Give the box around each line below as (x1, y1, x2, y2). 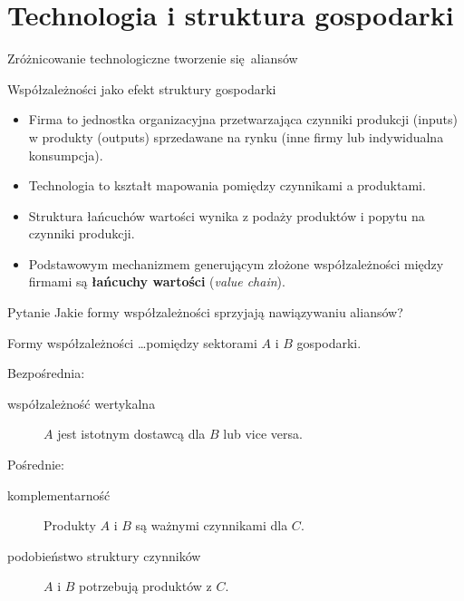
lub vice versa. (223, 424, 303, 443)
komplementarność (7, 485, 111, 504)
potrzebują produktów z (79, 577, 212, 596)
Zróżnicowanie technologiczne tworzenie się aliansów (7, 49, 298, 68)
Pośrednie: (7, 455, 64, 474)
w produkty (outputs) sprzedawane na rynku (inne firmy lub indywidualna (28, 127, 444, 146)
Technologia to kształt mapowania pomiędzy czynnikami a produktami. (28, 176, 426, 195)
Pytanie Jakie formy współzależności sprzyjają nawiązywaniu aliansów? (7, 303, 403, 322)
